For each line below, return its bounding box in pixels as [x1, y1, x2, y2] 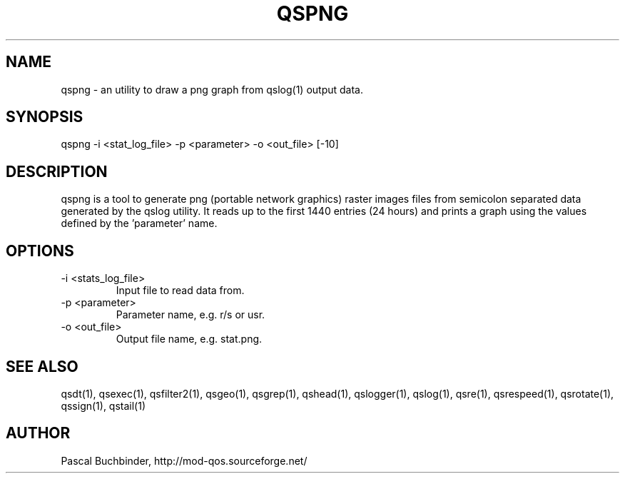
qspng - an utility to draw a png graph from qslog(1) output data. [61, 83, 363, 96]
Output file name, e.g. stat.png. [116, 333, 263, 346]
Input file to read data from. [116, 284, 245, 297]
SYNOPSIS [6, 108, 83, 126]
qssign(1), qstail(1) [61, 399, 146, 412]
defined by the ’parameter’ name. [61, 217, 218, 230]
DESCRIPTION [6, 162, 108, 181]
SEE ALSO [6, 357, 78, 375]
